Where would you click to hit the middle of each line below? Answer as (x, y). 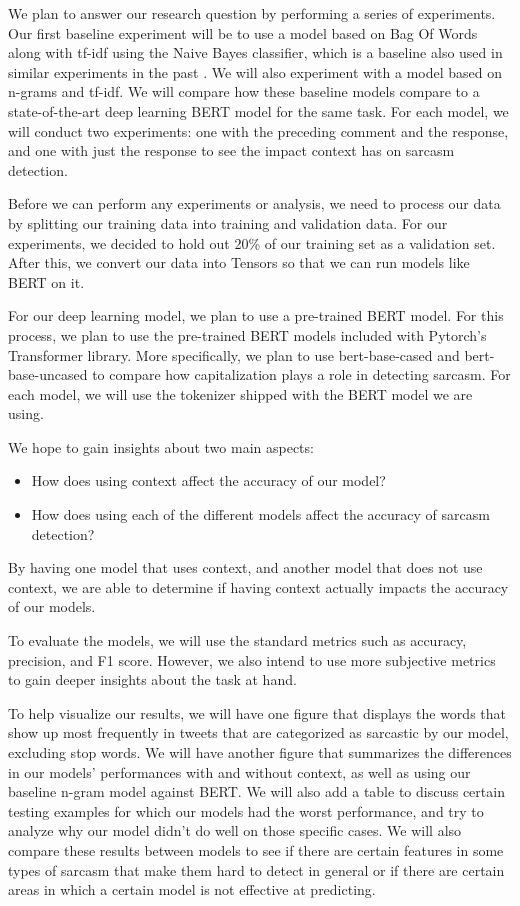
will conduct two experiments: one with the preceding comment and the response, (258, 130)
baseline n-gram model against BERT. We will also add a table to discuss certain (256, 791)
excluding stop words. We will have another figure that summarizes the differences (260, 752)
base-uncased (48, 374)
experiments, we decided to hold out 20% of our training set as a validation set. (252, 242)
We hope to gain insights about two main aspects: (161, 446)
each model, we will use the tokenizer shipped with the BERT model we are (240, 393)
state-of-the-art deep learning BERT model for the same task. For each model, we (258, 110)
